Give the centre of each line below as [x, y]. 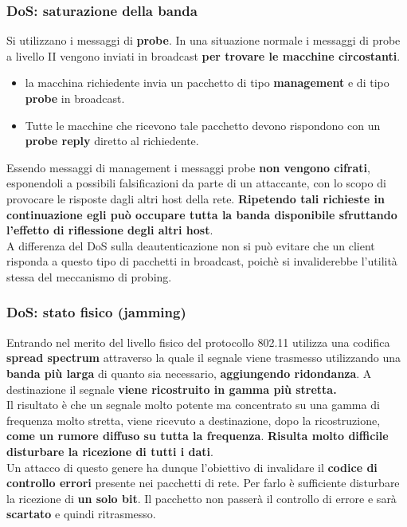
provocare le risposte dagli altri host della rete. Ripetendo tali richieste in [196, 198]
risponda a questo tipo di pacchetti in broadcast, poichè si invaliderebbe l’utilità [202, 261]
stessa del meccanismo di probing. [89, 276]
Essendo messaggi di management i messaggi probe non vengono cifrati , [188, 167]
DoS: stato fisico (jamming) [96, 312]
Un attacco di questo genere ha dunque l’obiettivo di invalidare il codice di [192, 467]
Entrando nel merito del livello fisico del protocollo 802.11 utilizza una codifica [198, 342]
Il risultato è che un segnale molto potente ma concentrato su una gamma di [193, 405]
